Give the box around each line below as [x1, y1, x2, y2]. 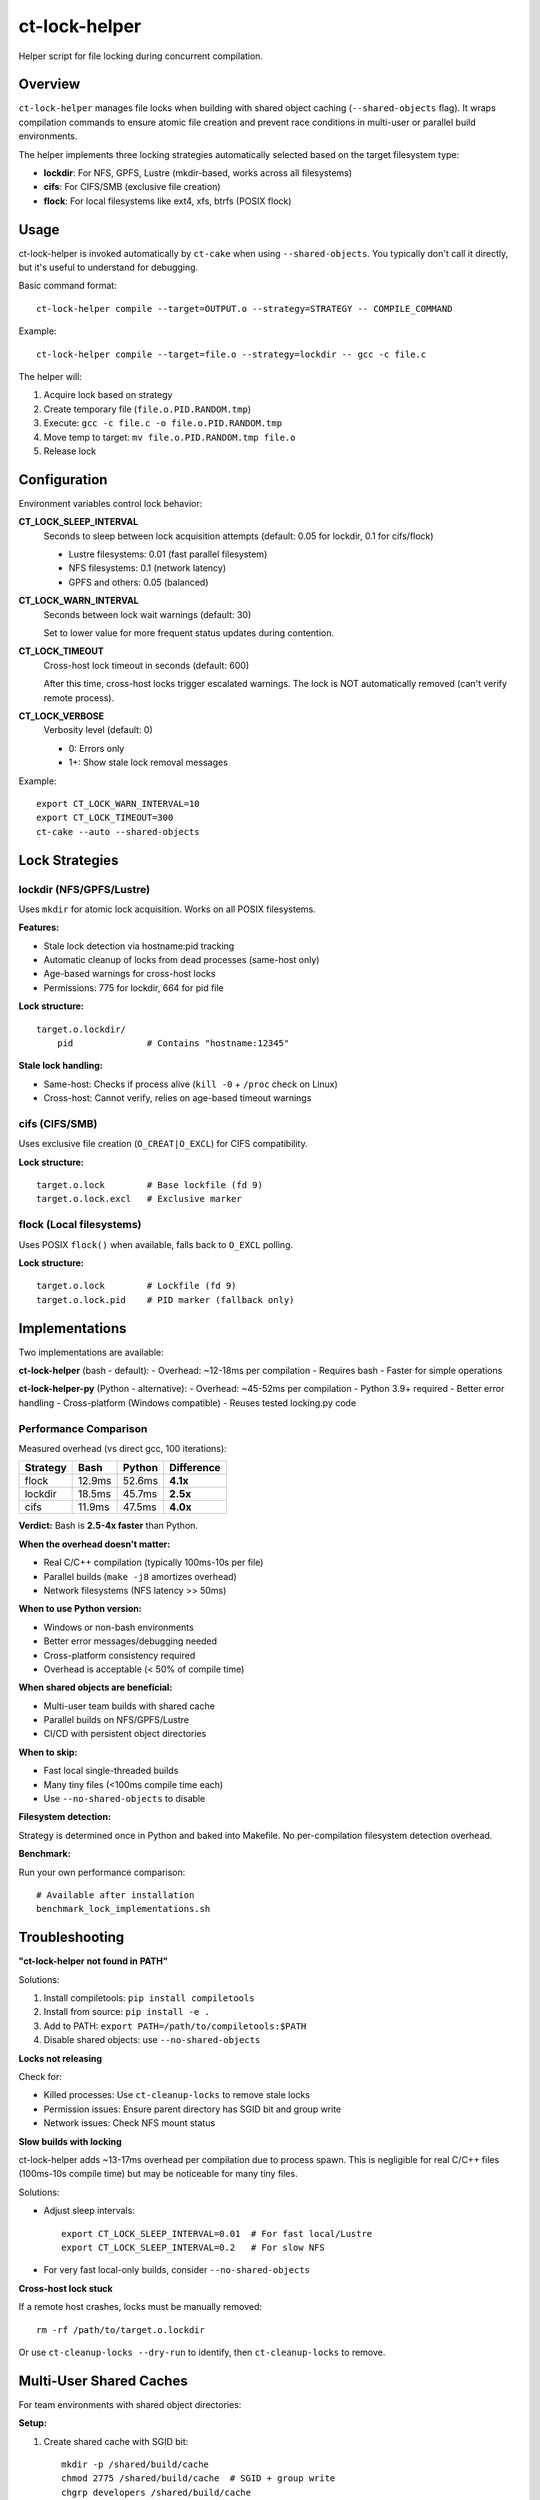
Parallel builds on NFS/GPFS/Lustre [43, 1714, 190, 1726]
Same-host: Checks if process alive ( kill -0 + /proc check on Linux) [43, 1078, 339, 1090]
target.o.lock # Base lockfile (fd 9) [36, 1180, 264, 1191]
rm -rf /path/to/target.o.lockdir [36, 2324, 205, 2335]
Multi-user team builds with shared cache [43, 1700, 215, 1712]
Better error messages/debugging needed [43, 1635, 218, 1647]
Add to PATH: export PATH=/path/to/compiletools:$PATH [43, 2020, 307, 2032]
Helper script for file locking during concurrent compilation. [18, 50, 264, 62]
